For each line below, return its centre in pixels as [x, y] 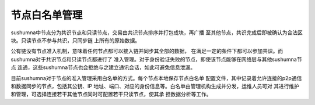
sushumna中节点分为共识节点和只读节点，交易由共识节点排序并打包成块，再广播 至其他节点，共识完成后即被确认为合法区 [157, 32]
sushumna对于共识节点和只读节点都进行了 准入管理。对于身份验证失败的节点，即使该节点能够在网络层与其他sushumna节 [156, 59]
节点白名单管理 [47, 15]
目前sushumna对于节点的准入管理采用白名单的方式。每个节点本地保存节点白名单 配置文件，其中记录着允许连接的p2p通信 [156, 78]
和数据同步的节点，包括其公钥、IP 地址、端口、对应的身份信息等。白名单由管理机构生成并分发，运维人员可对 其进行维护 [155, 86]
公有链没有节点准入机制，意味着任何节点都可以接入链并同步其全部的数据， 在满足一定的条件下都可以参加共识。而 [147, 51]
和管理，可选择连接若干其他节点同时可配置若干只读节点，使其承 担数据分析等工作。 [111, 94]
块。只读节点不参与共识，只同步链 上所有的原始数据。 [75, 40]
